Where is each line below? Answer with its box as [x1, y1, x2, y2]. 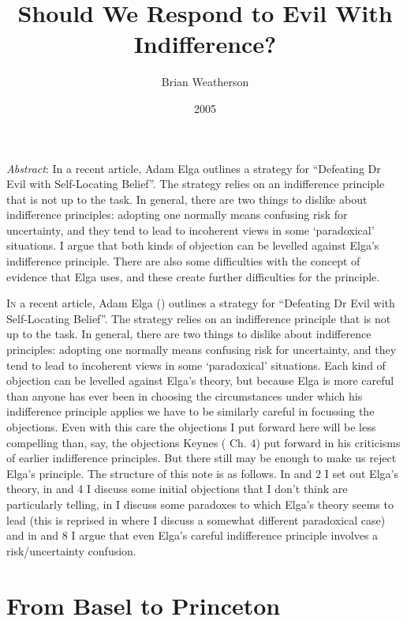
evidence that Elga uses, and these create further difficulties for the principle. [6, 268, 380, 284]
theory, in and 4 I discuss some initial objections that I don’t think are [6, 480, 348, 497]
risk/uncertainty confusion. [6, 542, 136, 559]
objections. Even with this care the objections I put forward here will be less [6, 419, 376, 435]
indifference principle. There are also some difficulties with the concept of [6, 253, 360, 269]
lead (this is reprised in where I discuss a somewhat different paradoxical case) [6, 511, 386, 528]
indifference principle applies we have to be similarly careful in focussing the [6, 403, 375, 420]
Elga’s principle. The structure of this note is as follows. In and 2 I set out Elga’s [6, 465, 398, 481]
